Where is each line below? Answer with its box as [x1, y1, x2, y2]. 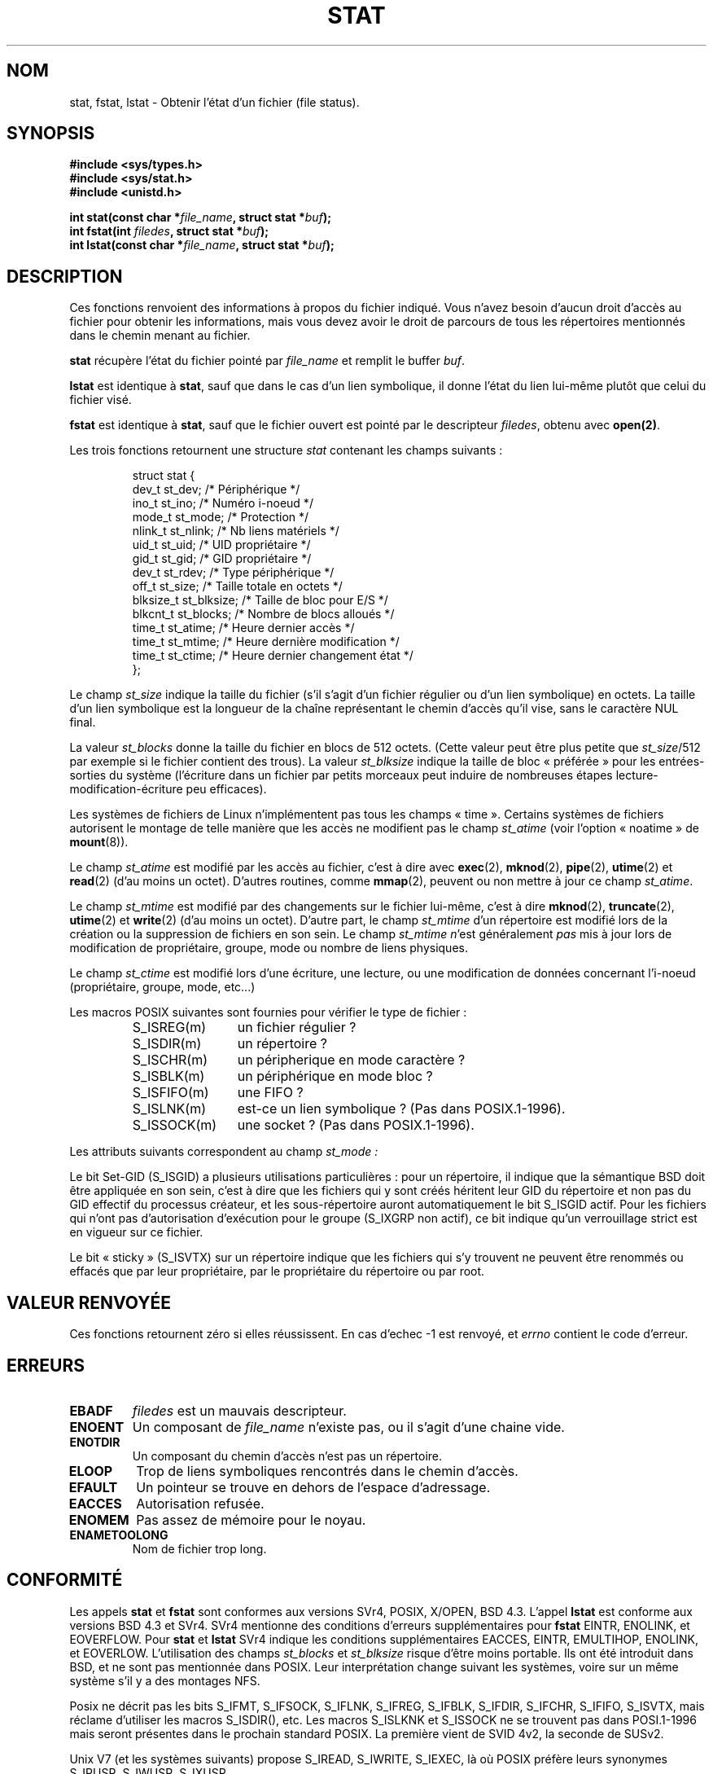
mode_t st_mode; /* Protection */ [132, 510, 309, 525]
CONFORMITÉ [7, 1570, 123, 1591]
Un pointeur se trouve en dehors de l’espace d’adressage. [136, 1478, 491, 1495]
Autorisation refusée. [136, 1495, 265, 1512]
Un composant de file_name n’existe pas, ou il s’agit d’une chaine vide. [132, 1418, 565, 1435]
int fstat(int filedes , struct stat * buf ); [69, 224, 269, 239]
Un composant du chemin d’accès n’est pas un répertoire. [132, 1448, 443, 1463]
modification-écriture [69, 782, 183, 797]
